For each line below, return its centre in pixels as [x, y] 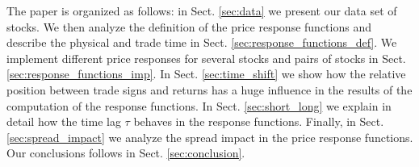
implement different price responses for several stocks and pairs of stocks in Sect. [206, 58]
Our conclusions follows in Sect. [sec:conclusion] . [126, 153]
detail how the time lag [64, 121]
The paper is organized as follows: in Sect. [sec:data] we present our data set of [202, 10]
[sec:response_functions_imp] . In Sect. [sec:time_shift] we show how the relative [206, 74]
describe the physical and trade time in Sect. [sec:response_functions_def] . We [202, 42]
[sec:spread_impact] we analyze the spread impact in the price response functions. [210, 137]
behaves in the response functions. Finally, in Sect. [259, 121]
